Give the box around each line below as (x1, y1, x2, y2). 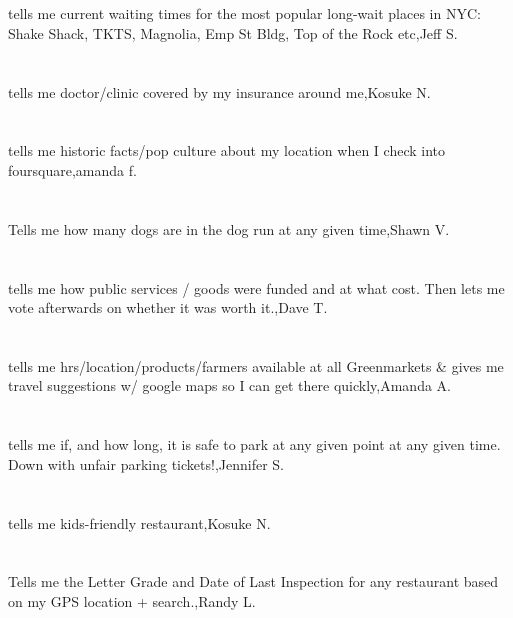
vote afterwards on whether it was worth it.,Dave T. (8, 297, 328, 318)
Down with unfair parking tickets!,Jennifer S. (8, 453, 284, 474)
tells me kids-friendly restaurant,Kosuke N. (8, 512, 271, 533)
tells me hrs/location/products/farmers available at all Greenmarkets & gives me (8, 355, 504, 376)
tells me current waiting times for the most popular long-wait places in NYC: (8, 3, 481, 24)
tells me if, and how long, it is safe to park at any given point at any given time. (8, 434, 501, 455)
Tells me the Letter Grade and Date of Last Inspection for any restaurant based (8, 571, 499, 592)
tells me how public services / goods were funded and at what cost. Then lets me (8, 277, 505, 298)
